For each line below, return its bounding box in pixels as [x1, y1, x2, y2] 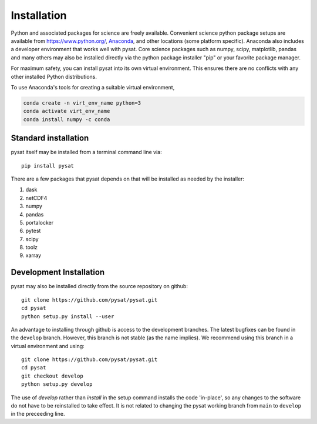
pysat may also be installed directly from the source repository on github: [11, 283, 188, 290]
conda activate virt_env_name [23, 108, 110, 115]
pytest [25, 227, 41, 235]
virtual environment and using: [11, 342, 85, 349]
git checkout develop [21, 372, 83, 379]
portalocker [25, 219, 54, 226]
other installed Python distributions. [11, 73, 97, 80]
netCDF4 [25, 194, 48, 201]
